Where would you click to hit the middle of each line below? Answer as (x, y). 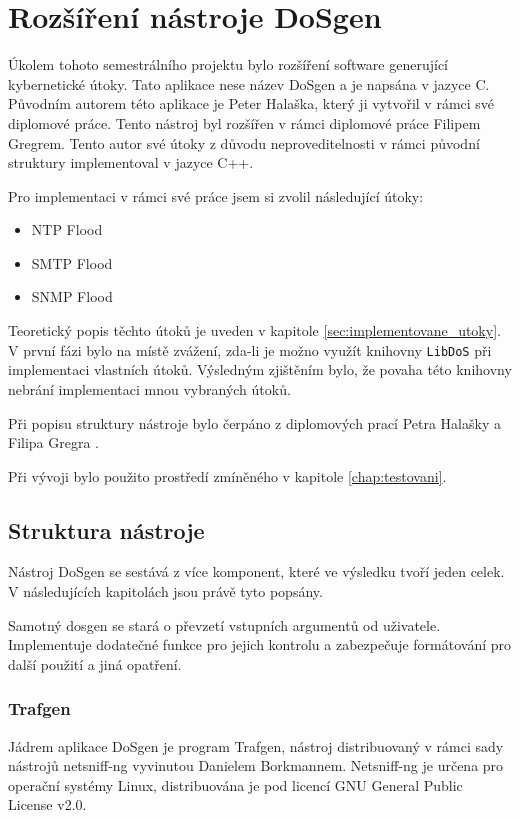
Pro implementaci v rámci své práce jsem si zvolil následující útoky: (216, 195)
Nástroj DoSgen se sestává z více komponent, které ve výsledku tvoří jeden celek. (256, 571)
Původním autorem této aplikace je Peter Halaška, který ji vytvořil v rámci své (251, 103)
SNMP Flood (72, 296)
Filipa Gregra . (54, 442)
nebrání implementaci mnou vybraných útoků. (149, 388)
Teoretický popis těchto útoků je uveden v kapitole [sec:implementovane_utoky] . (254, 330)
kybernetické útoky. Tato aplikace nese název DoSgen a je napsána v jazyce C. (249, 83)
